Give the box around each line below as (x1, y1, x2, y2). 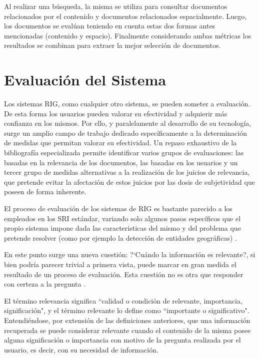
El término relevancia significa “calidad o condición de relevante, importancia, (4, 295, 242, 306)
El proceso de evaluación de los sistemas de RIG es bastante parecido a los (4, 203, 232, 214)
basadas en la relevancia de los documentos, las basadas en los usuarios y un (4, 157, 238, 167)
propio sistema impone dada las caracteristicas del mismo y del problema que (4, 223, 241, 233)
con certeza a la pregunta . (4, 279, 86, 289)
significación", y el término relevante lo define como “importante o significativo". (4, 305, 249, 316)
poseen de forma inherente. (4, 186, 86, 197)
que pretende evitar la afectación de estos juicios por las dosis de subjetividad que (4, 176, 255, 187)
